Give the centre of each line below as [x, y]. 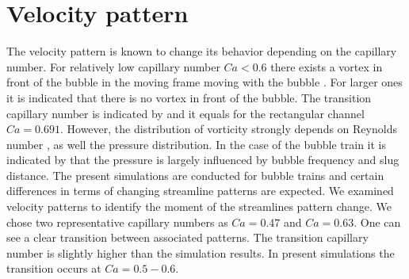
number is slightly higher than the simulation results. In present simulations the [201, 252]
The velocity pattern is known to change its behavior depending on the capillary [202, 51]
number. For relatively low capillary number [113, 66]
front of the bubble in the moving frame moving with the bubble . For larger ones [204, 82]
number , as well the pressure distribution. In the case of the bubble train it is [197, 144]
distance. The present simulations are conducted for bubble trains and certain [195, 175]
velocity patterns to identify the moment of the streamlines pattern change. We [199, 206]
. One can [377, 222]
